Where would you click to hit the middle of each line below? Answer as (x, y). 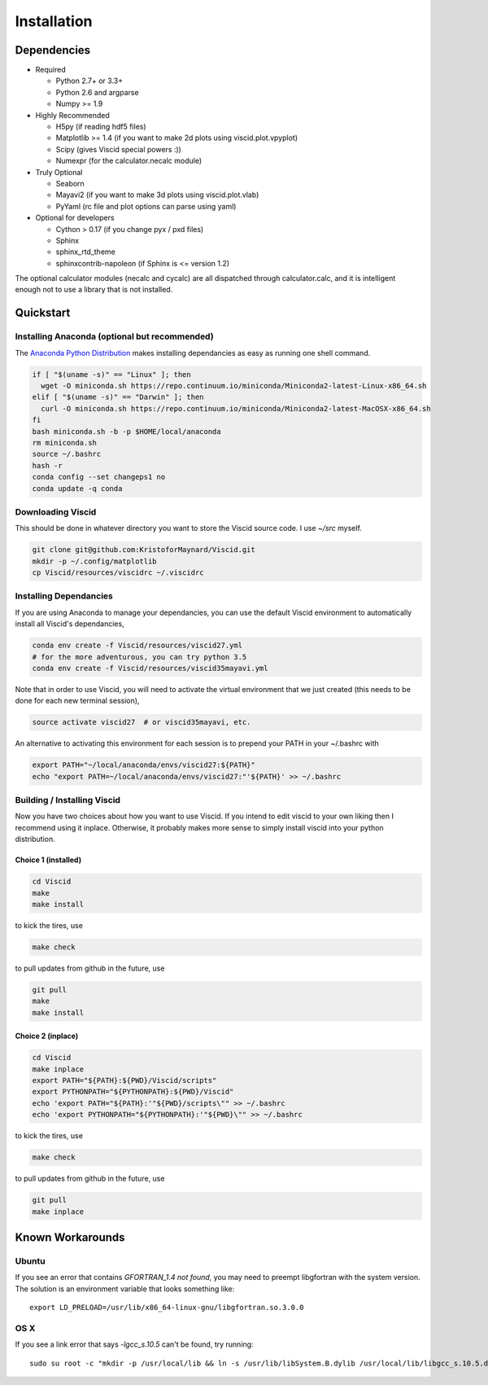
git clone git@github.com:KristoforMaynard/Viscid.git (144, 550)
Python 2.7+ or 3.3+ (89, 81)
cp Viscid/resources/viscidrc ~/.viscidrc (118, 573)
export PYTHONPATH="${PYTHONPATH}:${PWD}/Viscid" (133, 1092)
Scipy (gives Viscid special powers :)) (119, 149)
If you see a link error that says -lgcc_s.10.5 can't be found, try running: (134, 1344)
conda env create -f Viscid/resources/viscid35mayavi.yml (150, 668)
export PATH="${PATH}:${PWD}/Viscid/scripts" (124, 1080)
